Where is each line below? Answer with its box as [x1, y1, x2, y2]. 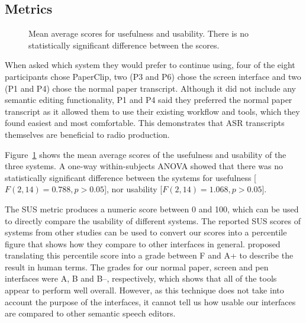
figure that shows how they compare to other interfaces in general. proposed [5, 237, 281, 250]
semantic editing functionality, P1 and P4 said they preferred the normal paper [5, 93, 292, 106]
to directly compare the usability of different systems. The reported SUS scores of [5, 214, 301, 227]
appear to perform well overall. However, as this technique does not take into [5, 284, 284, 296]
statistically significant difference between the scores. [28, 38, 220, 51]
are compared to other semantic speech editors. [5, 307, 176, 319]
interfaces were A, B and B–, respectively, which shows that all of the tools [5, 272, 277, 285]
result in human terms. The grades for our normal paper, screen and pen [5, 260, 269, 273]
